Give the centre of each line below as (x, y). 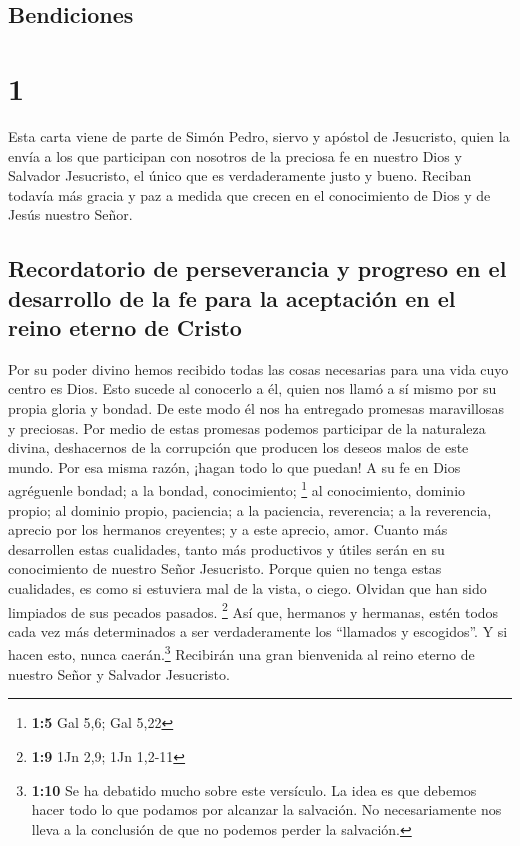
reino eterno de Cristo (125, 327)
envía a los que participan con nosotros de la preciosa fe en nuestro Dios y (235, 155)
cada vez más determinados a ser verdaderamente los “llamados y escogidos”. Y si (258, 630)
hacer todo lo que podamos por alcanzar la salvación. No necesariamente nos (266, 809)
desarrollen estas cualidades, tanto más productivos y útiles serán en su (226, 548)
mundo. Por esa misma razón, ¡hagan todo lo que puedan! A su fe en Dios (234, 466)
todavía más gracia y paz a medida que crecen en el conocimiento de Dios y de (249, 194)
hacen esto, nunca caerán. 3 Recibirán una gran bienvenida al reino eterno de (241, 653)
